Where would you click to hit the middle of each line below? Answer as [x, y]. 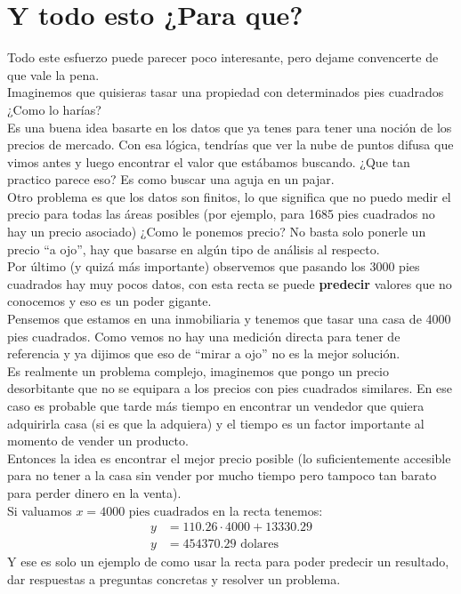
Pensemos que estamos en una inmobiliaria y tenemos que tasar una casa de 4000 [229, 319]
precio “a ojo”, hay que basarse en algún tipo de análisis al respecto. [194, 249]
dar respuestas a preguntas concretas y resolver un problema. [174, 578]
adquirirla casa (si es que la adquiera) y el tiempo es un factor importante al [216, 423]
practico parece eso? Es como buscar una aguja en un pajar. [171, 179]
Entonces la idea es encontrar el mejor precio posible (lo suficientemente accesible [229, 458]
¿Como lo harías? [54, 109]
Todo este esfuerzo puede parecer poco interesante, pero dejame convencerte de [223, 57]
